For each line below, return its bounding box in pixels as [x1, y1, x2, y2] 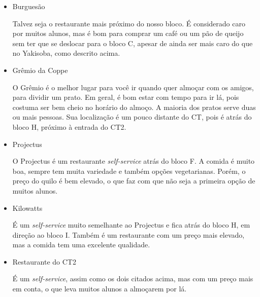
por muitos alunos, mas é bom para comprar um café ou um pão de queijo [12, 28, 244, 39]
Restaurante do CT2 [12, 256, 76, 267]
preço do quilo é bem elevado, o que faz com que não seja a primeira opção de [12, 175, 255, 186]
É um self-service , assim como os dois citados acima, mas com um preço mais [12, 273, 253, 284]
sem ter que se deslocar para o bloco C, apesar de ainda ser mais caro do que [12, 38, 253, 48]
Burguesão [12, 1, 45, 11]
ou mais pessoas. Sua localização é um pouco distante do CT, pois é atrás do [12, 112, 252, 122]
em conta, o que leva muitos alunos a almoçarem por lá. [12, 283, 187, 294]
